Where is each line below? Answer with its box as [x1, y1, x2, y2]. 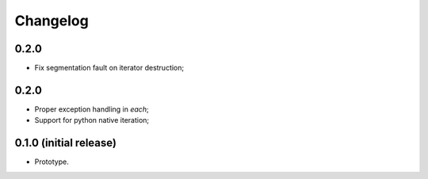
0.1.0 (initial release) [14, 136, 117, 150]
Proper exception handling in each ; [34, 104, 150, 114]
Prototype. [34, 157, 69, 166]
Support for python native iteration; [34, 116, 150, 125]
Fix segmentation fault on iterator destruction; [34, 63, 185, 73]
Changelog [14, 12, 89, 29]
